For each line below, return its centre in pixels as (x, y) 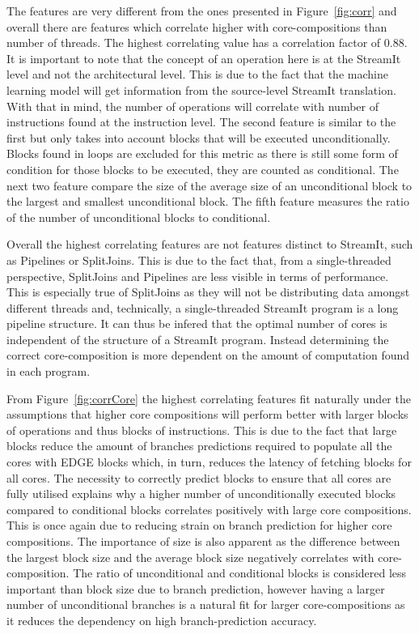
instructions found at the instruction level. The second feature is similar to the (201, 122)
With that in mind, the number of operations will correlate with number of (193, 106)
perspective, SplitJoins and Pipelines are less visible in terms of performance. (198, 276)
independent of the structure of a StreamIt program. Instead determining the (198, 339)
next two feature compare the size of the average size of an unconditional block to (209, 185)
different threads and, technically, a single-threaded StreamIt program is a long (203, 307)
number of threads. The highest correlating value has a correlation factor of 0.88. (207, 43)
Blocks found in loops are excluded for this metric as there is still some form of (202, 153)
